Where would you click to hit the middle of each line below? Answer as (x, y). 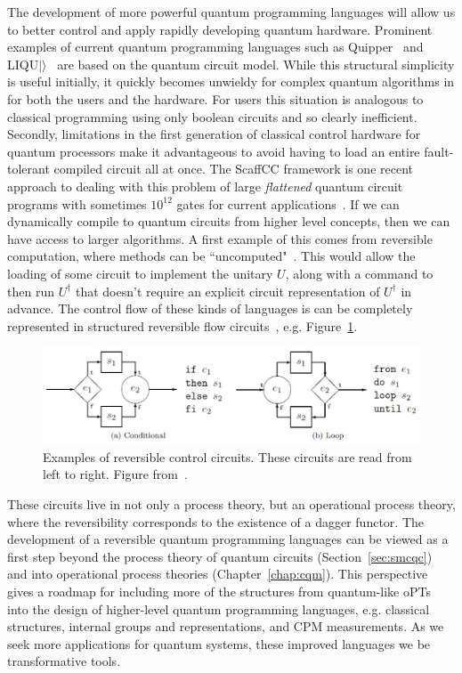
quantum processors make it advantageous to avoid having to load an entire (214, 151)
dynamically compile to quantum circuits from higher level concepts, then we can (229, 221)
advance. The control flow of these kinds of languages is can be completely (210, 308)
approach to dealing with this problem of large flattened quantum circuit (205, 186)
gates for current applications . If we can (288, 203)
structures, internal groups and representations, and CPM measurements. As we (226, 626)
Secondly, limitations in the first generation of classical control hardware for (214, 134)
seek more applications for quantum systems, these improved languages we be (219, 643)
